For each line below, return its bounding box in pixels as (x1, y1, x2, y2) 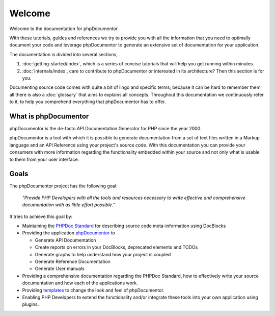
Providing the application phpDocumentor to (22, 230, 116, 236)
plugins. (22, 301, 39, 307)
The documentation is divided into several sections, (9, 51, 118, 57)
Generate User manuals (35, 265, 85, 272)
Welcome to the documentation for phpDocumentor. (9, 26, 119, 32)
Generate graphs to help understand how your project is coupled (35, 251, 171, 257)
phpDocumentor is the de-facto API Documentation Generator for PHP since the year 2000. (9, 125, 202, 131)
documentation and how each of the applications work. (22, 280, 138, 286)
